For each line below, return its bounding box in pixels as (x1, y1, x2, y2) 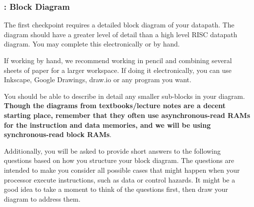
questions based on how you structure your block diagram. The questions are (4, 155, 234, 165)
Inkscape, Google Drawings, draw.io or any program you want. (4, 74, 191, 85)
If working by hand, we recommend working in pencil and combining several (4, 55, 232, 65)
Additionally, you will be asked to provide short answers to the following (4, 145, 221, 156)
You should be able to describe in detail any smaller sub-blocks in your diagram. (4, 91, 245, 101)
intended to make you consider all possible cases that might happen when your (4, 164, 240, 175)
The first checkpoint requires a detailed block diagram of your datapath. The (4, 20, 234, 30)
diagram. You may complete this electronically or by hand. (4, 39, 180, 49)
